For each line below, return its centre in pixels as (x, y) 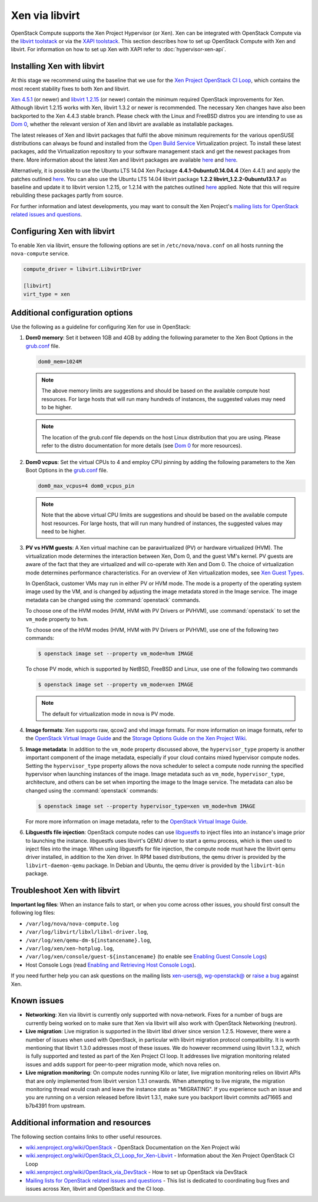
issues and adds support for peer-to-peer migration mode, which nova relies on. (123, 1064)
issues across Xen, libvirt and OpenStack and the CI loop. (95, 1189)
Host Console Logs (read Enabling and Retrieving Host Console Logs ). (111, 965)
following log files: (33, 913)
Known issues (37, 1001)
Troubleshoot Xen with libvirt (65, 890)
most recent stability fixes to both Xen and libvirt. (70, 88)
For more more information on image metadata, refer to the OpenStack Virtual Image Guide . (137, 821)
